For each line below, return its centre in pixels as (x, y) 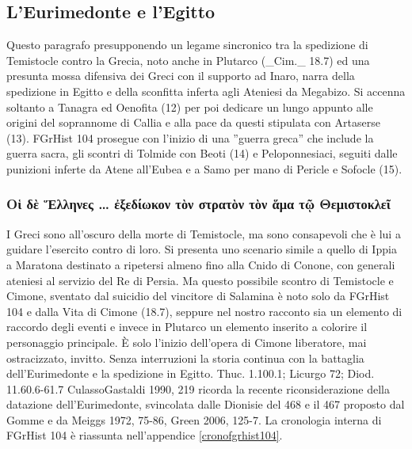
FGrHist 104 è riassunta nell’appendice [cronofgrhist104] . (145, 435)
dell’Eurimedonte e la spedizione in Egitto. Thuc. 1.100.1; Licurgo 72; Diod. (191, 373)
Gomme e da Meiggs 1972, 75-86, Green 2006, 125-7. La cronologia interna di (194, 419)
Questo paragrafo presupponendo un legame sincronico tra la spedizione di (187, 45)
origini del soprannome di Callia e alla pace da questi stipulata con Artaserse (193, 122)
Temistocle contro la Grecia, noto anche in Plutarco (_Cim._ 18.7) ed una (188, 60)
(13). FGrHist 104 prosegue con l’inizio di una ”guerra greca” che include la (190, 137)
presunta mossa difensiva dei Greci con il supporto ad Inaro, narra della (181, 76)
